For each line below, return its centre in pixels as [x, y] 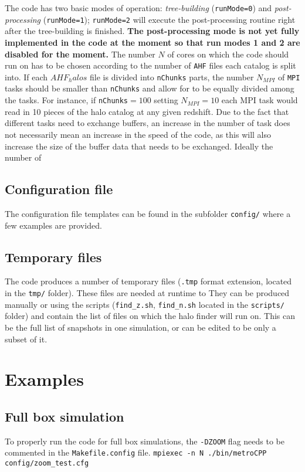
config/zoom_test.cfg [47, 463]
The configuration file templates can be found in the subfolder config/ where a [148, 213]
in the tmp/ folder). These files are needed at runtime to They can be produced [147, 293]
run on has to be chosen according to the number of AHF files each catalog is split [150, 65]
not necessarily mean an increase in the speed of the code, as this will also [138, 134]
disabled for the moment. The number [80, 54]
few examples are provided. [53, 225]
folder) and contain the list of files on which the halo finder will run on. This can [150, 316]
